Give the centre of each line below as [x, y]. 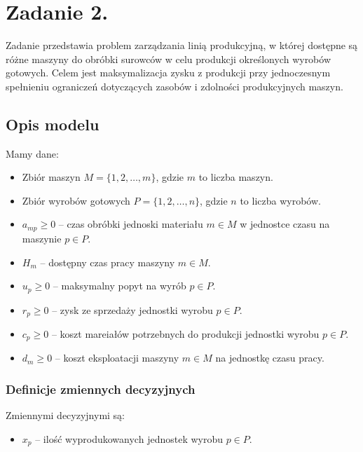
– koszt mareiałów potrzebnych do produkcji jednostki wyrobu [185, 334]
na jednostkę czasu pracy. [270, 358]
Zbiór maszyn [51, 177]
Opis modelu [53, 124]
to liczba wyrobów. [280, 200]
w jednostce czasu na [285, 224]
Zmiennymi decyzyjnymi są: [66, 415]
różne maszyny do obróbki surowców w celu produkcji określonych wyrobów [169, 59]
